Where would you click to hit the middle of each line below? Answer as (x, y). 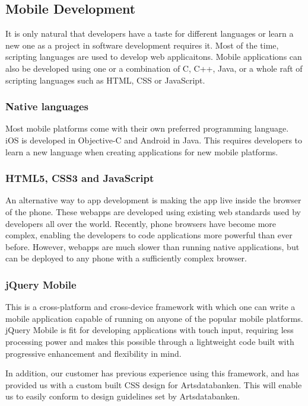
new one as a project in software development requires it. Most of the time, (142, 45)
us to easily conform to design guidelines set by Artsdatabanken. (123, 396)
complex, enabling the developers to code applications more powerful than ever (149, 235)
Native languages (47, 106)
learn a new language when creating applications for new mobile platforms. (142, 151)
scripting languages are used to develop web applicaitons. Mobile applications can (154, 57)
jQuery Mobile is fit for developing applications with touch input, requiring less (150, 330)
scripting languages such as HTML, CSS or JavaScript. (105, 80)
